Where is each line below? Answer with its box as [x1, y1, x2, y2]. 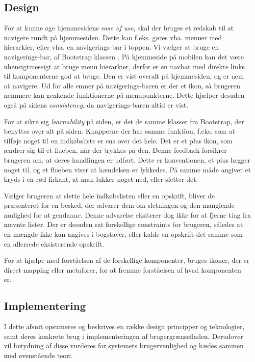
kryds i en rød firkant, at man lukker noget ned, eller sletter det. [4, 174, 198, 184]
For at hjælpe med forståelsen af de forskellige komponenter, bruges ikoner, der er [4, 255, 250, 265]
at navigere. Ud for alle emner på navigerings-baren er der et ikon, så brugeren [4, 80, 240, 90]
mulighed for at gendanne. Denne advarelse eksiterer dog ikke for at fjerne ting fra [4, 209, 251, 220]
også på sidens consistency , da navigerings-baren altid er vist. [4, 99, 189, 110]
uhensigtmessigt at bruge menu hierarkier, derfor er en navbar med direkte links [4, 61, 245, 71]
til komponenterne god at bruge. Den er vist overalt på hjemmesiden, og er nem [4, 71, 244, 81]
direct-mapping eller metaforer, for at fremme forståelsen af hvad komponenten [4, 264, 241, 275]
